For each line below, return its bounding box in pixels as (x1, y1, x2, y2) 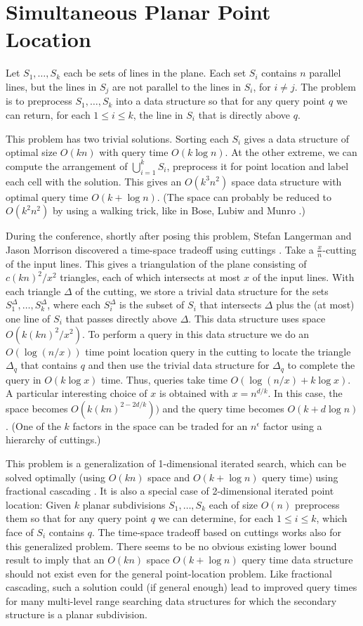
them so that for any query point (6, 511, 148, 526)
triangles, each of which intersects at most (60, 270, 241, 285)
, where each (47, 297, 101, 312)
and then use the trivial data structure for (88, 358, 270, 372)
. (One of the (6, 418, 61, 433)
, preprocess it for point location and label (166, 158, 349, 173)
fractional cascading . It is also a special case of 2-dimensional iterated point (6, 483, 334, 498)
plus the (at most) (276, 297, 355, 312)
